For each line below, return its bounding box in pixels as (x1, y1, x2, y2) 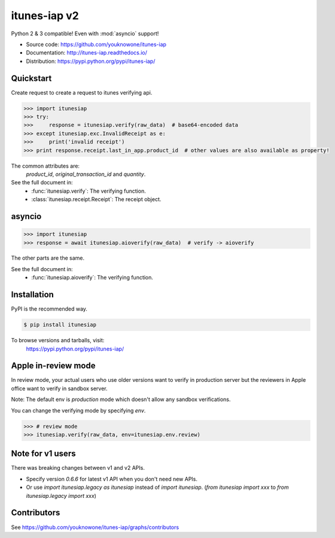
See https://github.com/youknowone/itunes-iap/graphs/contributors (11, 524, 179, 531)
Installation (11, 290, 54, 300)
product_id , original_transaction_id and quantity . (26, 171, 146, 178)
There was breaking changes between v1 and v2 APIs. (11, 464, 145, 472)
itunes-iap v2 (11, 9, 79, 22)
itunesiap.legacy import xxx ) (26, 492, 97, 499)
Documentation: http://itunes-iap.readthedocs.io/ (26, 49, 148, 56)
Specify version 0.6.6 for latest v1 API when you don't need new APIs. (26, 475, 197, 482)
